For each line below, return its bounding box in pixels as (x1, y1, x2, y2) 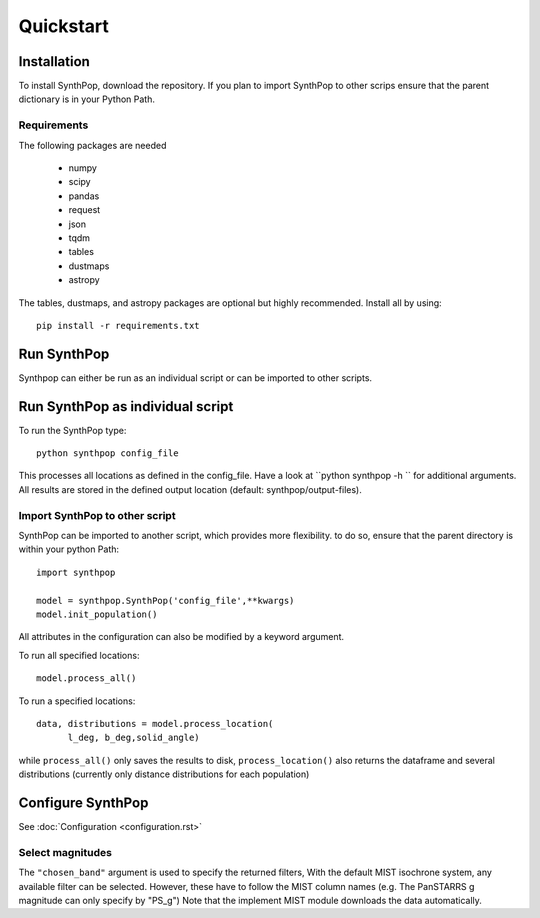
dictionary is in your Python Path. (18, 93, 155, 105)
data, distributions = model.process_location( (36, 718, 274, 729)
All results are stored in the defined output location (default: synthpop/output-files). (18, 483, 362, 495)
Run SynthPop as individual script (18, 398, 234, 415)
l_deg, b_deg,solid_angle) (67, 732, 200, 744)
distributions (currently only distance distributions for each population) (18, 768, 310, 780)
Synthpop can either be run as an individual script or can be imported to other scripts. (18, 371, 373, 384)
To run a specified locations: (18, 695, 136, 707)
